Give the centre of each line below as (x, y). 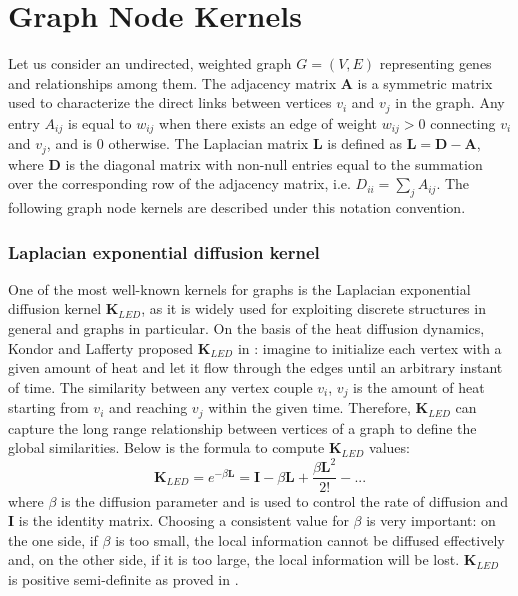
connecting (463, 122)
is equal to (99, 122)
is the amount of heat (419, 386)
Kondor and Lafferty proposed (101, 347)
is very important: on (431, 520)
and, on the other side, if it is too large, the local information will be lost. (234, 559)
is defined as (365, 143)
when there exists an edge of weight (268, 122)
